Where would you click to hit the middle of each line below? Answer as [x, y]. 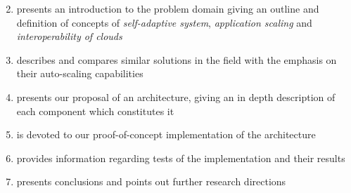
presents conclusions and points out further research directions [151, 181]
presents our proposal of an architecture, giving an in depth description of [176, 96]
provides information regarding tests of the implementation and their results [181, 158]
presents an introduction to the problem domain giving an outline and [168, 8]
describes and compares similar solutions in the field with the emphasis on [177, 59]
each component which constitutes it [95, 111]
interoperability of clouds [69, 36]
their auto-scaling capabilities [80, 73]
